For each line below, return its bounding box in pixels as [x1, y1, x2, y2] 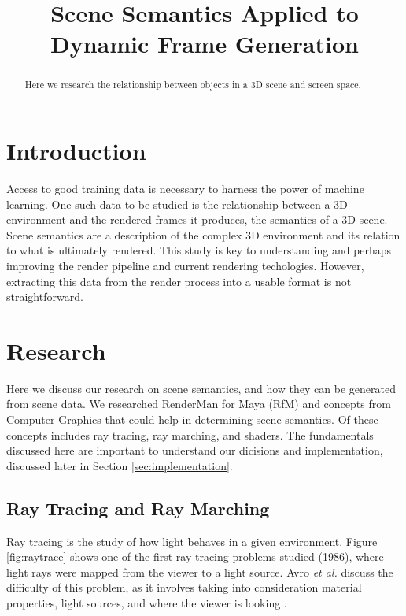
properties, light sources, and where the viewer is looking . [6, 594, 287, 610]
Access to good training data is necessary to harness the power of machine [6, 180, 364, 196]
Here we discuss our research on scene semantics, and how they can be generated [6, 380, 396, 396]
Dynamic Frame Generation [50, 28, 359, 60]
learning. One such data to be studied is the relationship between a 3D [6, 195, 348, 212]
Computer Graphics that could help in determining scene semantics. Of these [6, 411, 378, 428]
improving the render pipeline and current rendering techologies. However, [6, 257, 364, 273]
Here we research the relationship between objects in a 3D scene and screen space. [24, 78, 361, 91]
